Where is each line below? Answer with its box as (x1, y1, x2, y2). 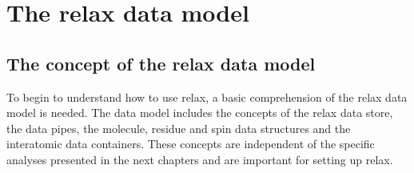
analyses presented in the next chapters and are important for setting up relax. (6, 151, 393, 167)
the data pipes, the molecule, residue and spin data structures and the (6, 119, 351, 136)
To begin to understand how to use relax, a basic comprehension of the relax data (6, 88, 408, 105)
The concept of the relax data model (6, 50, 316, 75)
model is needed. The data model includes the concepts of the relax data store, (6, 104, 393, 121)
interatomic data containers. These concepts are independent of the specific (6, 135, 375, 152)
